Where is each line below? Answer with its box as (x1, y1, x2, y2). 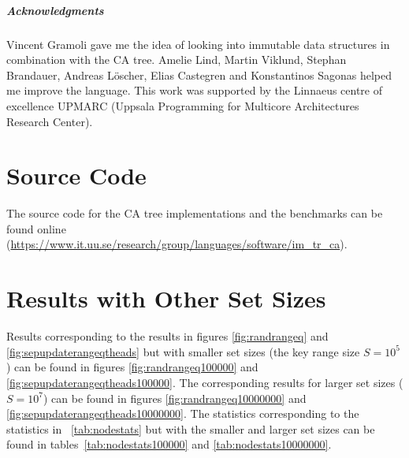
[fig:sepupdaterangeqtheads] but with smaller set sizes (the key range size (6, 343, 360, 359)
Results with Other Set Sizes (6, 282, 326, 315)
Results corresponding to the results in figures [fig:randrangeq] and (6, 328, 329, 344)
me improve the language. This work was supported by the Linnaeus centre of (6, 82, 383, 99)
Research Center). (6, 113, 93, 129)
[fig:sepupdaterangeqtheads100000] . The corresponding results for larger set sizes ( (6, 374, 403, 390)
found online (6, 220, 66, 236)
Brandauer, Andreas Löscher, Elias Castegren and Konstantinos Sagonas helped (6, 66, 392, 83)
